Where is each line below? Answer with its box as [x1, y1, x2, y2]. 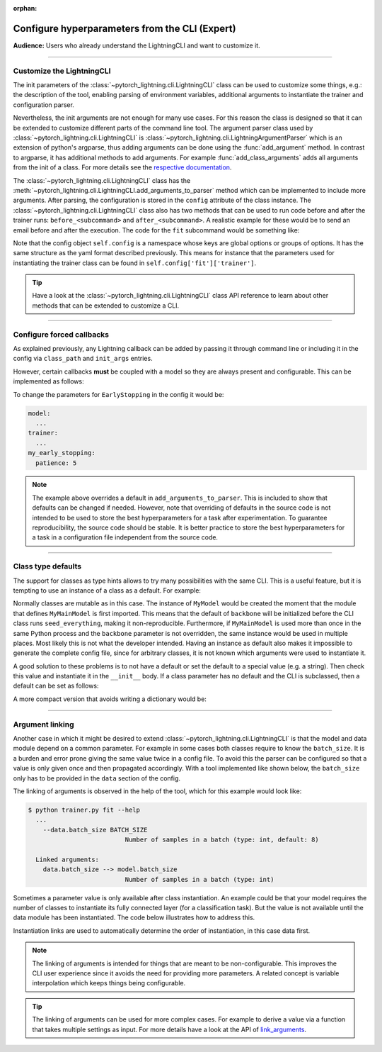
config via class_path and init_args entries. [13, 354, 153, 363]
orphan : [13, 4, 37, 12]
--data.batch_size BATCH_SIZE [42, 826, 148, 834]
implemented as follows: [13, 377, 84, 386]
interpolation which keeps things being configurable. [32, 979, 186, 987]
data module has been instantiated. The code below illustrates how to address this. [13, 913, 255, 922]
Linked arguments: [35, 855, 99, 863]
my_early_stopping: [28, 449, 95, 457]
